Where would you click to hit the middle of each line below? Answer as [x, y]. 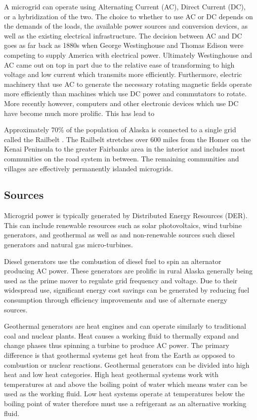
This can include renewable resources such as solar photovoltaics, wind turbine [123, 225]
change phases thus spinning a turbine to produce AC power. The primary [117, 345]
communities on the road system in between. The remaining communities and [122, 158]
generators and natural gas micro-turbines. [69, 245]
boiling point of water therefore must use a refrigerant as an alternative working [125, 403]
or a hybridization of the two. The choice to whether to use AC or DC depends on [128, 16]
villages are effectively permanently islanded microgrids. [88, 168]
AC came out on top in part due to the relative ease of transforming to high [119, 64]
